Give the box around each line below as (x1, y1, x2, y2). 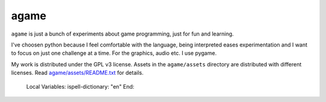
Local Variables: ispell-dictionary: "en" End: (26, 83, 135, 90)
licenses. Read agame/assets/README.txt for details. (11, 69, 144, 77)
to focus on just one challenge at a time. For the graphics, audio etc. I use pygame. (11, 49, 217, 57)
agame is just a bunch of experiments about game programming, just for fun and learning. (11, 30, 234, 37)
